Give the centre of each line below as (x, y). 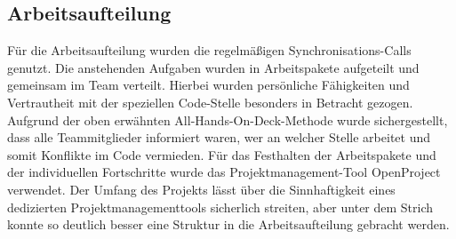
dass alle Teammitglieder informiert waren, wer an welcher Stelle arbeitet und (219, 137)
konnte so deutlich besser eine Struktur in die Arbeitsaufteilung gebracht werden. (228, 224)
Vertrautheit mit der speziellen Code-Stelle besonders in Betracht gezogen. (210, 102)
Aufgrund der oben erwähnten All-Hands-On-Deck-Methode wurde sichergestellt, (228, 119)
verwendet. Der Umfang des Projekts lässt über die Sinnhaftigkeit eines (201, 189)
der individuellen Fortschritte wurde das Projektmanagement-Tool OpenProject (224, 172)
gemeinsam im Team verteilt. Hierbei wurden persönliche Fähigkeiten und (208, 85)
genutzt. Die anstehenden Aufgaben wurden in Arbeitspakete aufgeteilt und (213, 67)
